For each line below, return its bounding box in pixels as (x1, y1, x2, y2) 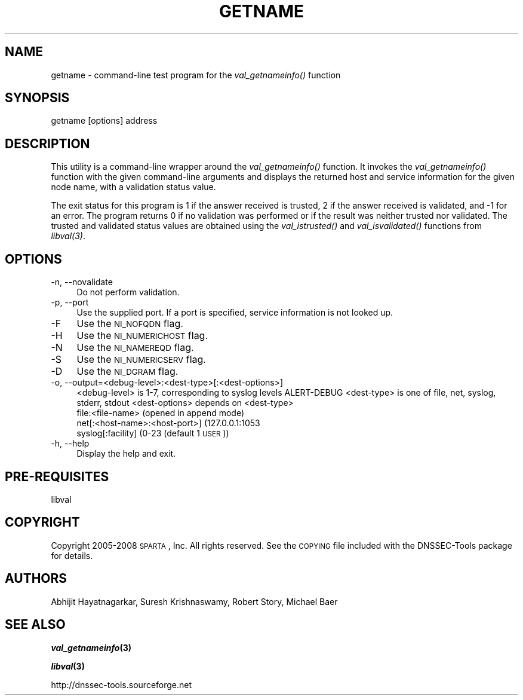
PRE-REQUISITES (5, 469, 109, 484)
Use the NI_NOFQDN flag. (76, 317, 183, 330)
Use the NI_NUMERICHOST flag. (76, 329, 208, 342)
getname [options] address (51, 115, 158, 126)
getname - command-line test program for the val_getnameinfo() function (51, 69, 341, 80)
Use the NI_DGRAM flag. (76, 365, 179, 378)
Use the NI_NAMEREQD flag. (76, 341, 194, 354)
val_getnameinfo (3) (51, 642, 132, 653)
